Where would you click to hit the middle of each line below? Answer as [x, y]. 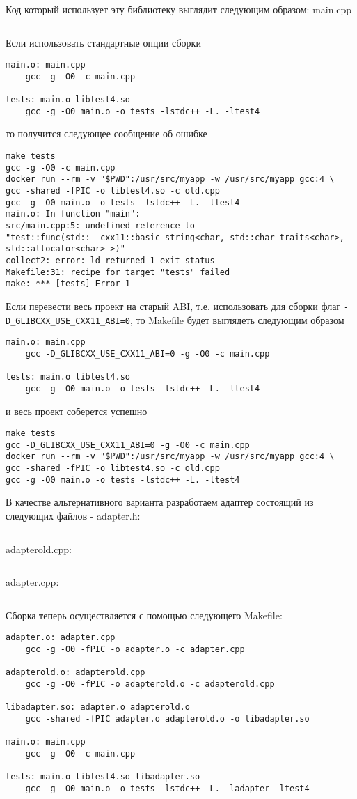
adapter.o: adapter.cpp [61, 638]
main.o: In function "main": [73, 214]
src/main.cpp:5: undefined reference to [101, 226]
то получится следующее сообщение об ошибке [106, 133]
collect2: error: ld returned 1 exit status [110, 260]
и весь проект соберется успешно [77, 411]
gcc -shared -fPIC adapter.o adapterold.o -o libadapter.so [167, 719]
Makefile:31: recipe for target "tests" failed [118, 272]
